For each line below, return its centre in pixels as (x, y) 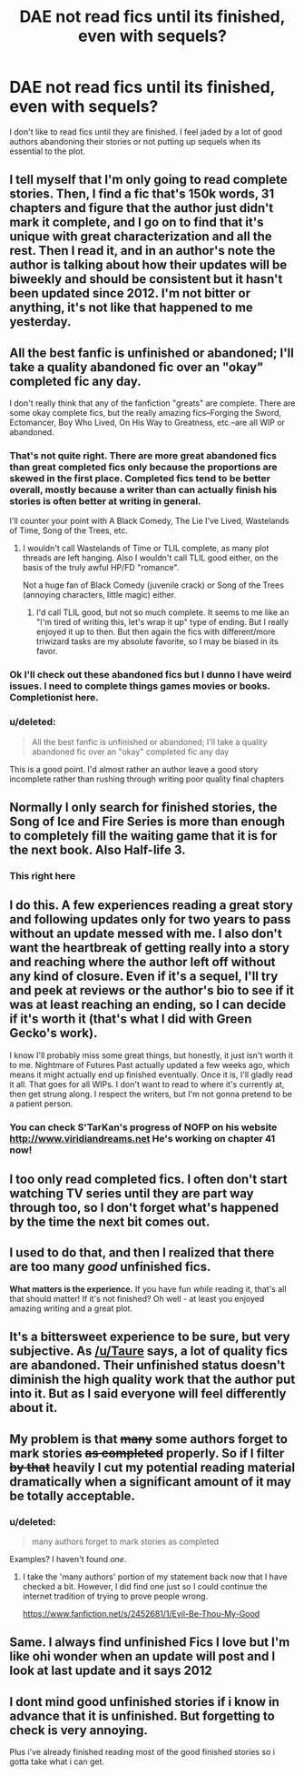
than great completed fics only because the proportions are (144, 468)
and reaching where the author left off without (142, 962)
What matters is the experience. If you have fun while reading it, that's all (148, 1288)
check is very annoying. (78, 1730)
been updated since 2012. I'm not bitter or (130, 293)
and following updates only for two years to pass (150, 919)
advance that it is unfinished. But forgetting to (142, 1715)
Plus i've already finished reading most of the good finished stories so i (142, 1752)
